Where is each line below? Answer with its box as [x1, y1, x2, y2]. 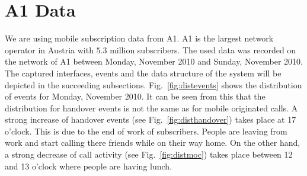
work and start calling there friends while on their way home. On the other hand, [5, 136, 300, 149]
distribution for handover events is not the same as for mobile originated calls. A [5, 101, 298, 114]
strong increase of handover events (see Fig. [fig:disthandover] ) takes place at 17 [5, 113, 296, 126]
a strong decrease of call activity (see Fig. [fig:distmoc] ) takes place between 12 [5, 148, 293, 161]
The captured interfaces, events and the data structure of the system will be [5, 66, 282, 79]
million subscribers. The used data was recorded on [110, 43, 296, 56]
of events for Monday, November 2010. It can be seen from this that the [5, 90, 266, 103]
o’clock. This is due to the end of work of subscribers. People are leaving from [5, 124, 287, 137]
